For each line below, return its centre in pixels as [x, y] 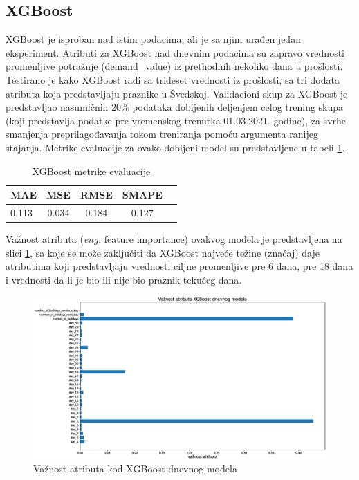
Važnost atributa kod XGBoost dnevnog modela [135, 469]
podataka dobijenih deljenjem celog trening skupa [238, 107]
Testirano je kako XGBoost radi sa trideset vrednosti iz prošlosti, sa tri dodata [173, 79]
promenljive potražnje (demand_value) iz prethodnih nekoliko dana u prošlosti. [174, 66]
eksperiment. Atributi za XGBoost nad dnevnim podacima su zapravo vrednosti [175, 52]
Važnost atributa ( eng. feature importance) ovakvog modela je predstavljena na [174, 239]
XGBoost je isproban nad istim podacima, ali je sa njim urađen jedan [153, 39]
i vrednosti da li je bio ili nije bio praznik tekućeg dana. [124, 279]
